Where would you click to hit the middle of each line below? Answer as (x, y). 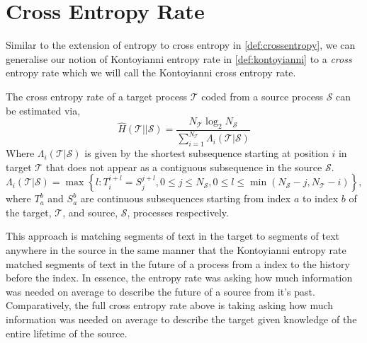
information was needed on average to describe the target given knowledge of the (181, 319)
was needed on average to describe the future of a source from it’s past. (160, 291)
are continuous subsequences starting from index (186, 198)
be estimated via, (43, 110)
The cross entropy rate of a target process (96, 96)
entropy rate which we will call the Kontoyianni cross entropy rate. (151, 72)
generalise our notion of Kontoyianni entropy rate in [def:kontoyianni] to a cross (179, 58)
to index (320, 198)
